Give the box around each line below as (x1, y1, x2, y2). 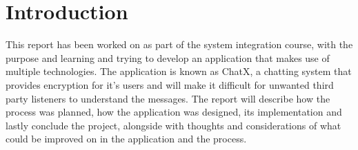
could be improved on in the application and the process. (6, 131, 247, 146)
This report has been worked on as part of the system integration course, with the (6, 37, 353, 52)
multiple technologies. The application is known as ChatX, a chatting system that (6, 64, 352, 78)
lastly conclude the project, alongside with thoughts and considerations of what (6, 118, 341, 132)
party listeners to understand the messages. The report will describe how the (6, 91, 330, 105)
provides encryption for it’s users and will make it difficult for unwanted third (6, 77, 334, 92)
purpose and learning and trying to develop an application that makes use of (6, 50, 330, 65)
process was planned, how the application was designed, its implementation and (6, 105, 342, 119)
